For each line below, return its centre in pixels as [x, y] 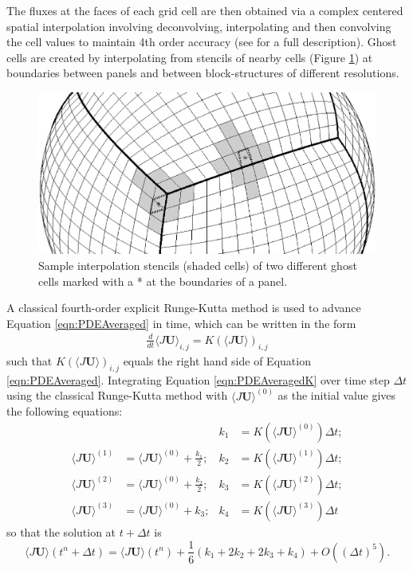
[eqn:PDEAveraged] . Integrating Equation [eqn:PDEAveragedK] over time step [198, 379]
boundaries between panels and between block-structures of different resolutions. [203, 73]
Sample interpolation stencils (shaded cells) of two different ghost [198, 265]
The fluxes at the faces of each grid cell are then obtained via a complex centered [205, 10]
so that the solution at [61, 531]
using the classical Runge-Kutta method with [117, 395]
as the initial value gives [337, 395]
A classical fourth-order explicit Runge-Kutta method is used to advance [184, 308]
